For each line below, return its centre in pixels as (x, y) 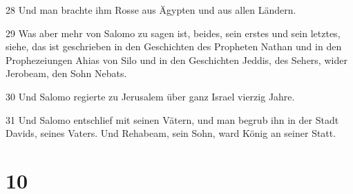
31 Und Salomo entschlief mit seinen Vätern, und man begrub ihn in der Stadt (172, 119)
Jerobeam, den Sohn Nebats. (66, 73)
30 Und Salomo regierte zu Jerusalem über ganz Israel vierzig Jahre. (150, 96)
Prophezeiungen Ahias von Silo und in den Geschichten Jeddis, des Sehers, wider (176, 60)
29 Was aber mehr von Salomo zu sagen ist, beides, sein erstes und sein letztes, (173, 33)
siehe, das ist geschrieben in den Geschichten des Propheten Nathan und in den (174, 46)
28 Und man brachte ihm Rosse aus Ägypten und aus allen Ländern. (151, 10)
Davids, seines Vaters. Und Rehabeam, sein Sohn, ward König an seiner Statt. (171, 133)
